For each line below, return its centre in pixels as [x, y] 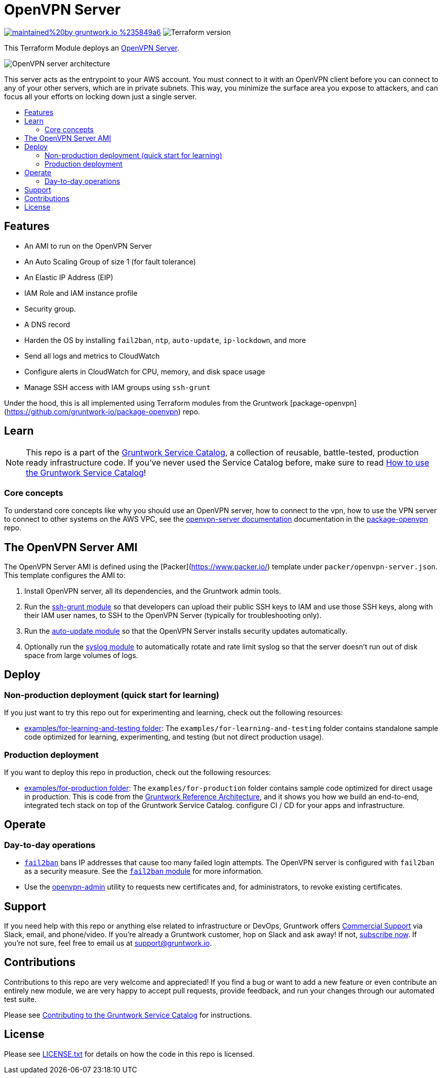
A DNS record [47, 324]
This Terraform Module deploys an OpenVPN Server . [92, 48]
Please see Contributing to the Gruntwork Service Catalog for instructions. [128, 1015]
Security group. [50, 309]
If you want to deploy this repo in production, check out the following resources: [138, 772]
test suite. [21, 999]
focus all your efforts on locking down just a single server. [101, 96]
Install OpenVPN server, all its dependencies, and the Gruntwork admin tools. [153, 591]
